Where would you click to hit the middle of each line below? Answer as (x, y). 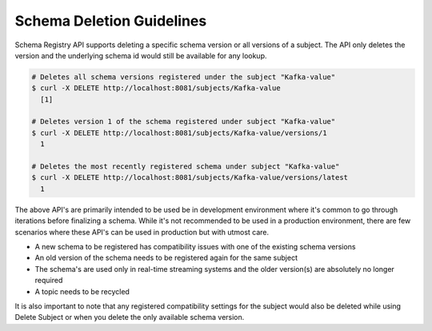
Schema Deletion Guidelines (111, 21)
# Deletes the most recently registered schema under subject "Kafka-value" (186, 167)
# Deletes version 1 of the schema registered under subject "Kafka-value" (184, 122)
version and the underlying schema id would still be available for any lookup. (141, 55)
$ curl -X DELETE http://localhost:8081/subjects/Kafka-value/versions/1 (179, 133)
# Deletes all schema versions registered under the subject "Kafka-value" (184, 77)
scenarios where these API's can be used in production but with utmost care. (142, 232)
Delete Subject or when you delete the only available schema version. (130, 317)
